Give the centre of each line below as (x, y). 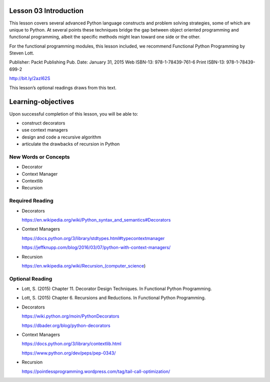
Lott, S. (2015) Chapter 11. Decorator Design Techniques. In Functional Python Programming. (117, 289)
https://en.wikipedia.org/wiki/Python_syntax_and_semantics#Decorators (96, 219)
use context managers (45, 130)
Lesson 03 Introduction (46, 11)
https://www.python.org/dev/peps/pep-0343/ (69, 353)
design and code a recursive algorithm (61, 137)
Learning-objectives (42, 102)
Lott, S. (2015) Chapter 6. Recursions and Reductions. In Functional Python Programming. (114, 298)
